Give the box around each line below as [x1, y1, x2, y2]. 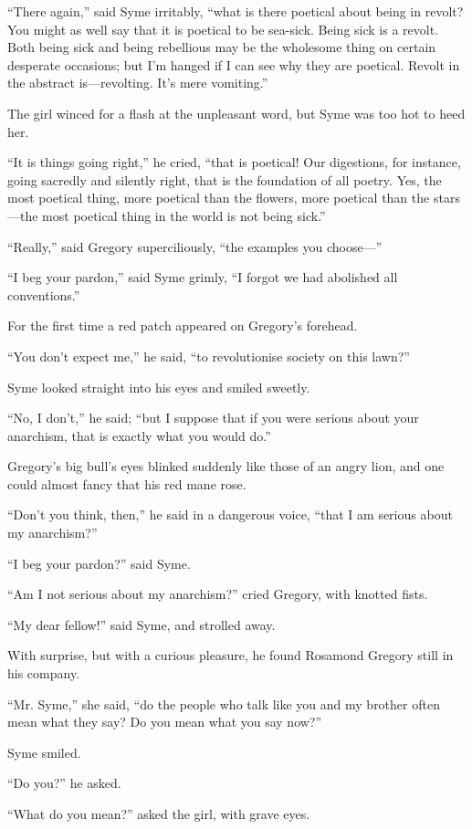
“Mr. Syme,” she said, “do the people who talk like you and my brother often [7, 694, 440, 713]
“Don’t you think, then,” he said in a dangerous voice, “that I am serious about [7, 505, 453, 524]
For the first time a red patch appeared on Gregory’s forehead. [7, 316, 358, 335]
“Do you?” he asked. [7, 773, 121, 792]
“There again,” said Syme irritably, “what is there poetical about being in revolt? [7, 2, 464, 20]
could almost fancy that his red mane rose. [7, 474, 246, 493]
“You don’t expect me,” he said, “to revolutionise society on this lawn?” [7, 346, 410, 365]
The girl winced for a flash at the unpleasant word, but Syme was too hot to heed [7, 103, 466, 122]
